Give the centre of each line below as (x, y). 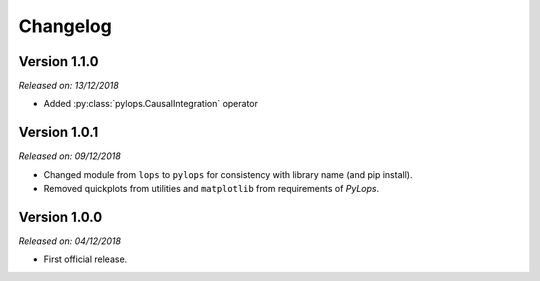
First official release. (85, 259)
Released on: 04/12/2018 (70, 241)
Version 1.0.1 (58, 132)
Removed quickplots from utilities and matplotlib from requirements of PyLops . (211, 189)
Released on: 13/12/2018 (68, 86)
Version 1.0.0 (60, 216)
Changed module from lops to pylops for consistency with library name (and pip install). (228, 174)
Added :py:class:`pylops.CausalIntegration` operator (151, 104)
